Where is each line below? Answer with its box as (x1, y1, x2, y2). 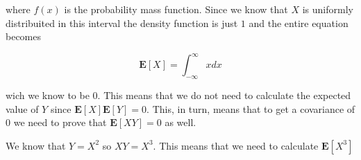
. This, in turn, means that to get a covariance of (146, 101, 355, 116)
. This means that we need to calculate (153, 138, 319, 152)
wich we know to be (6, 88, 90, 103)
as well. (165, 115, 196, 130)
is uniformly (302, 2, 353, 16)
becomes (6, 29, 42, 44)
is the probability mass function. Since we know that (64, 2, 288, 16)
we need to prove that (13, 115, 107, 130)
